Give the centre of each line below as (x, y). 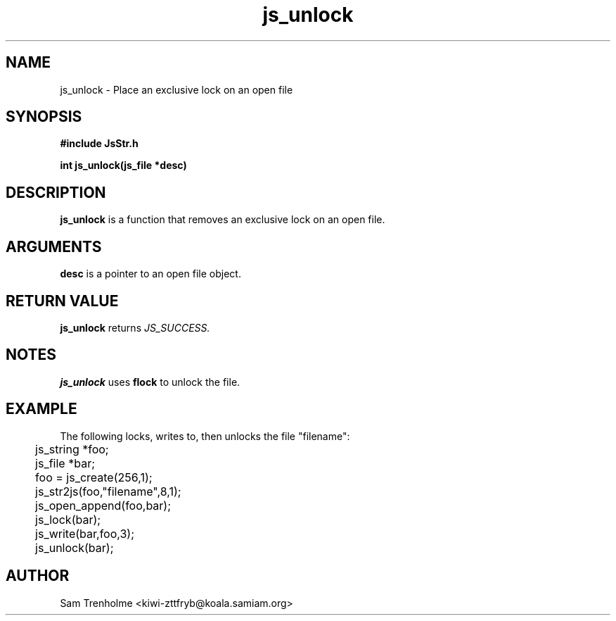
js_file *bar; (65, 463)
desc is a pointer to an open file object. (150, 274)
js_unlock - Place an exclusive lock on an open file (177, 89)
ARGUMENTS (54, 246)
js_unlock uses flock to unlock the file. (150, 382)
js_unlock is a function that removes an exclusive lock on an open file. (223, 220)
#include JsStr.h (99, 144)
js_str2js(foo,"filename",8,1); (108, 491)
